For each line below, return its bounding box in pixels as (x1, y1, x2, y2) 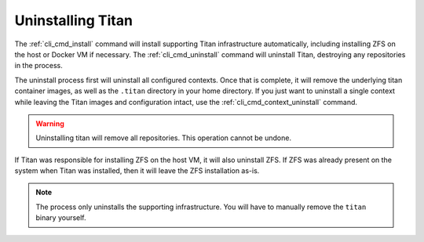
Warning (35, 118, 64, 128)
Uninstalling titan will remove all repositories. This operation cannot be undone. (35, 133, 292, 143)
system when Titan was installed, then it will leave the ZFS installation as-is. (14, 166, 260, 175)
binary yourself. (35, 213, 86, 222)
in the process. (14, 61, 63, 70)
